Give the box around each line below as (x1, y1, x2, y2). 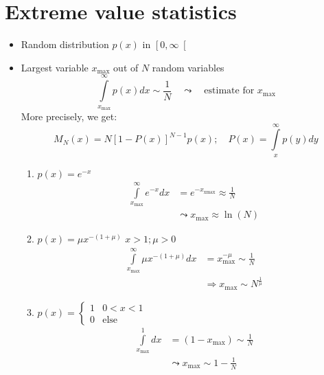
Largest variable (21, 60, 89, 74)
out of (113, 60, 139, 74)
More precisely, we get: (21, 109, 117, 123)
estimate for (204, 86, 255, 96)
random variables (152, 60, 224, 74)
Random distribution (21, 37, 109, 52)
